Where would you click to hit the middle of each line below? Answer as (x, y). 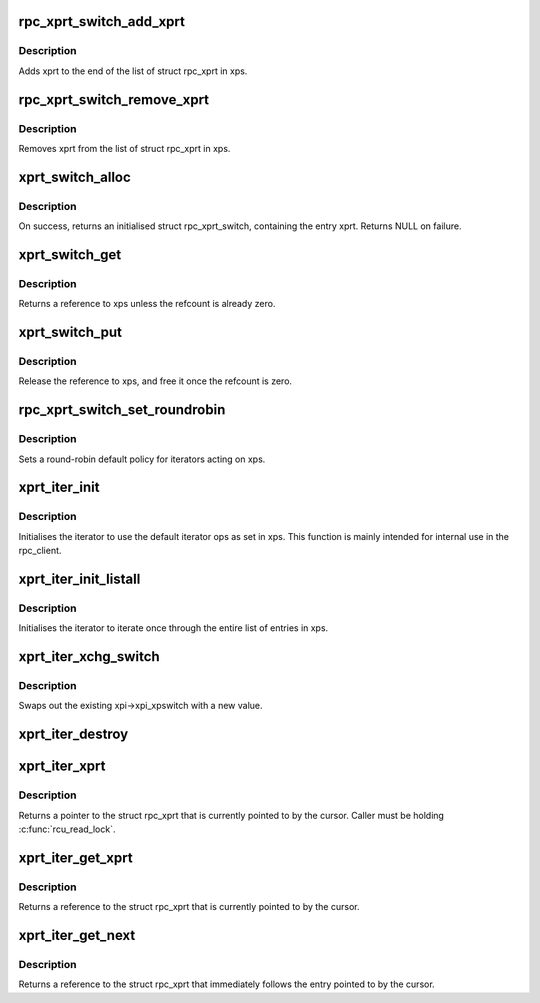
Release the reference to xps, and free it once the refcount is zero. (155, 381)
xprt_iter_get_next (77, 935)
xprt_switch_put (70, 332)
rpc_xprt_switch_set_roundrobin (122, 410)
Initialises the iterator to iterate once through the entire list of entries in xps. (173, 628)
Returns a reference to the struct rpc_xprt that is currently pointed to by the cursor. (189, 907)
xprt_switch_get (70, 254)
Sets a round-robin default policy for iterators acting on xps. (142, 459)
